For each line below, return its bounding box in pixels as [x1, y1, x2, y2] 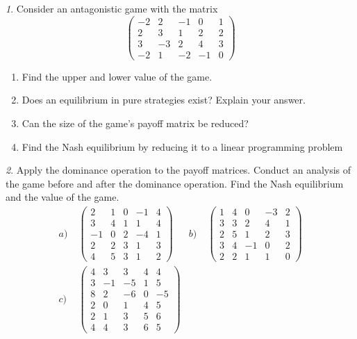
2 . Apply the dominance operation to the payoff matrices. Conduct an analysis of [6, 163, 351, 177]
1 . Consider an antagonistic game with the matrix [6, 1, 218, 15]
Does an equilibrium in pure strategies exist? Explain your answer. [22, 92, 306, 107]
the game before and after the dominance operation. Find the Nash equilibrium [6, 176, 344, 190]
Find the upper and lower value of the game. [22, 69, 213, 83]
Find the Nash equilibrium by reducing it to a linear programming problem [22, 139, 343, 154]
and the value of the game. [6, 190, 119, 204]
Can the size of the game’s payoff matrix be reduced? [22, 115, 249, 130]
